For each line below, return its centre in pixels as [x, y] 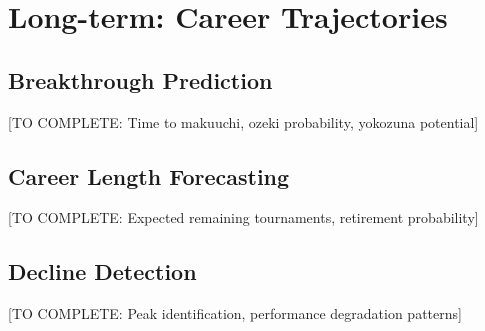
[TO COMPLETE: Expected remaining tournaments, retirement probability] [243, 217]
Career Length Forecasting [149, 175]
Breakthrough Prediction [140, 79]
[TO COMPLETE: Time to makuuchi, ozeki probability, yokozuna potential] [243, 121]
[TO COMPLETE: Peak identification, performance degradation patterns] [235, 313]
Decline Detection [102, 271]
